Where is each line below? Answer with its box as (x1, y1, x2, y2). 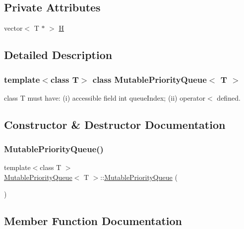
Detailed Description (4, 47, 113, 62)
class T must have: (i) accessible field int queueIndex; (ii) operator (4, 92, 206, 103)
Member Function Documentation (4, 213, 183, 228)
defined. (217, 92, 241, 103)
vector (4, 23, 23, 33)
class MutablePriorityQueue (92, 73, 207, 85)
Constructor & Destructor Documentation (4, 116, 226, 132)
